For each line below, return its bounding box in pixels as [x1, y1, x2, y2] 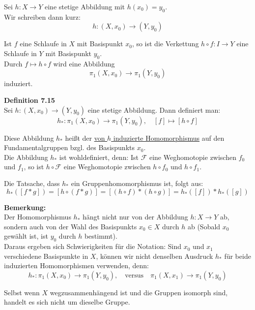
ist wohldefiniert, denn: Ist [59, 152, 139, 162]
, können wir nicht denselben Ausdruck [96, 250, 213, 261]
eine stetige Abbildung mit [45, 1, 125, 11]
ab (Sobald [187, 221, 221, 231]
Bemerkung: [4, 202, 46, 212]
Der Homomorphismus [4, 212, 71, 222]
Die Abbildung [4, 152, 48, 162]
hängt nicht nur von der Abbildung [83, 212, 188, 222]
